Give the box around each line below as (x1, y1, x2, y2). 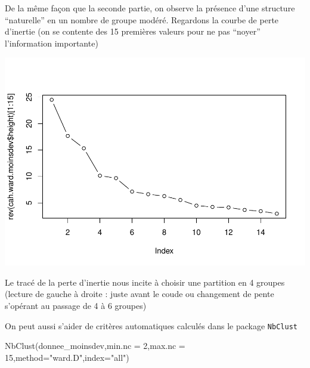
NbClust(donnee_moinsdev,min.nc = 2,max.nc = (5, 339, 185, 352)
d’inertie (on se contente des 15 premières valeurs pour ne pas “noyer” (5, 25, 261, 38)
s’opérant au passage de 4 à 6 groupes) (5, 299, 147, 312)
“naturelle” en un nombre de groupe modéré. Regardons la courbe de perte (5, 13, 279, 26)
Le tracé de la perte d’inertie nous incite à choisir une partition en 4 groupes (5, 276, 285, 288)
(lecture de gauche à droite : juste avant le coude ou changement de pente (5, 287, 274, 300)
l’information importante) (5, 36, 98, 49)
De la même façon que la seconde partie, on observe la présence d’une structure (5, 2, 295, 14)
